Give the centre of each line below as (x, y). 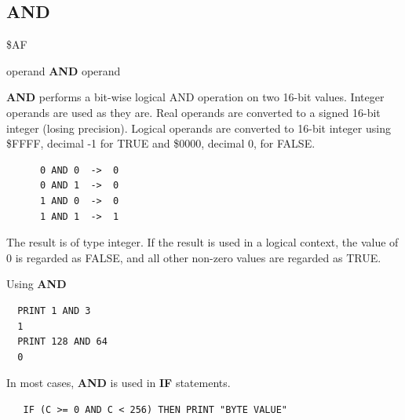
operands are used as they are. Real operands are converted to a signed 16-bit (193, 112)
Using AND (36, 284)
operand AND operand (64, 70)
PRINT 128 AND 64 (62, 342)
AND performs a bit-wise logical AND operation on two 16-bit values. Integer (195, 97)
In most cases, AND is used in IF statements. (119, 383)
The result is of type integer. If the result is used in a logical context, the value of (202, 242)
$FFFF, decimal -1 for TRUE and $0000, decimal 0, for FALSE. (161, 143)
